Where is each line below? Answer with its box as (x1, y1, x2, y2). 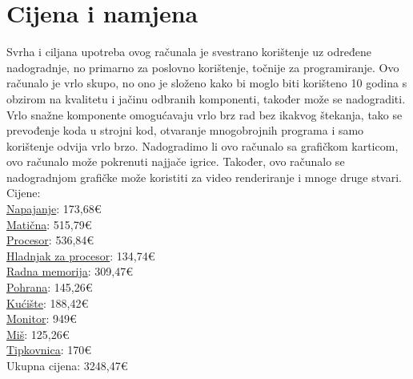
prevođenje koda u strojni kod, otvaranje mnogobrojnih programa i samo (6, 122, 364, 139)
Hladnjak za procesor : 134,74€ (6, 247, 155, 264)
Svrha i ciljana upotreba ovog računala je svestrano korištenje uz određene (6, 43, 371, 60)
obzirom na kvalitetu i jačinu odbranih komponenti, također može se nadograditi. (6, 90, 406, 107)
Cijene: (6, 184, 41, 201)
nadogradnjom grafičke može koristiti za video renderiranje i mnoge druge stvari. (6, 168, 402, 185)
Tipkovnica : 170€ (6, 341, 92, 358)
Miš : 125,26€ (6, 325, 70, 342)
